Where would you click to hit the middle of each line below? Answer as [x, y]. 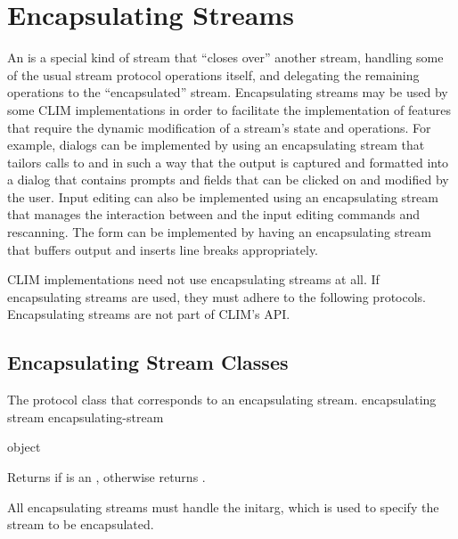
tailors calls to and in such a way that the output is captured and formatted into [228, 162]
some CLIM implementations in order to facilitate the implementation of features [229, 109]
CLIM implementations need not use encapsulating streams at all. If [193, 279]
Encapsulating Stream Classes [148, 362]
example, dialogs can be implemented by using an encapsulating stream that [216, 145]
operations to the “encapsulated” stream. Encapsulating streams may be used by [228, 92]
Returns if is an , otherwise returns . [106, 477]
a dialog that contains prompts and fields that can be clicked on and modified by [228, 180]
